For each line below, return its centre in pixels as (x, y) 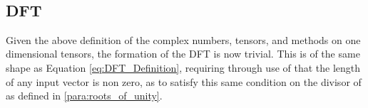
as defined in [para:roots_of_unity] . (84, 96)
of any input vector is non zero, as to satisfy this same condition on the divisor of (184, 81)
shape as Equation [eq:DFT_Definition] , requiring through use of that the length (183, 67)
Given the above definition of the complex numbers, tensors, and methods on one (183, 39)
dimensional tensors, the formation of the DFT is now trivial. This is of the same (183, 54)
